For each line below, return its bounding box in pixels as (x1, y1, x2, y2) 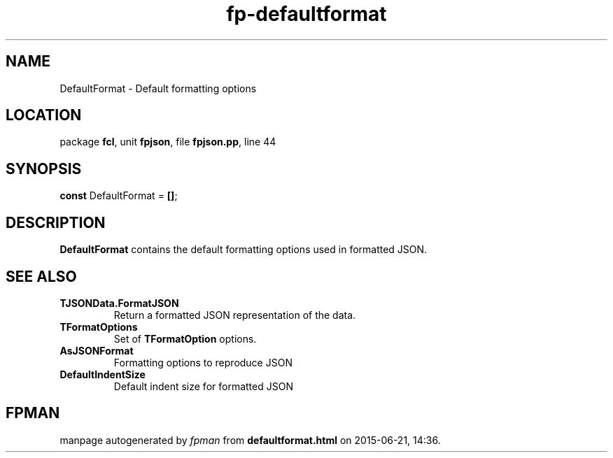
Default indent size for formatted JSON (113, 380, 293, 392)
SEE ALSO (6, 267, 77, 285)
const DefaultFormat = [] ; (59, 189, 178, 202)
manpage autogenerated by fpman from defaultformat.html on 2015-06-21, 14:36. (59, 434, 441, 446)
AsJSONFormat (59, 344, 134, 357)
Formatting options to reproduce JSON (113, 356, 293, 368)
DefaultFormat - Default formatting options (59, 82, 257, 94)
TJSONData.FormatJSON (59, 296, 179, 309)
